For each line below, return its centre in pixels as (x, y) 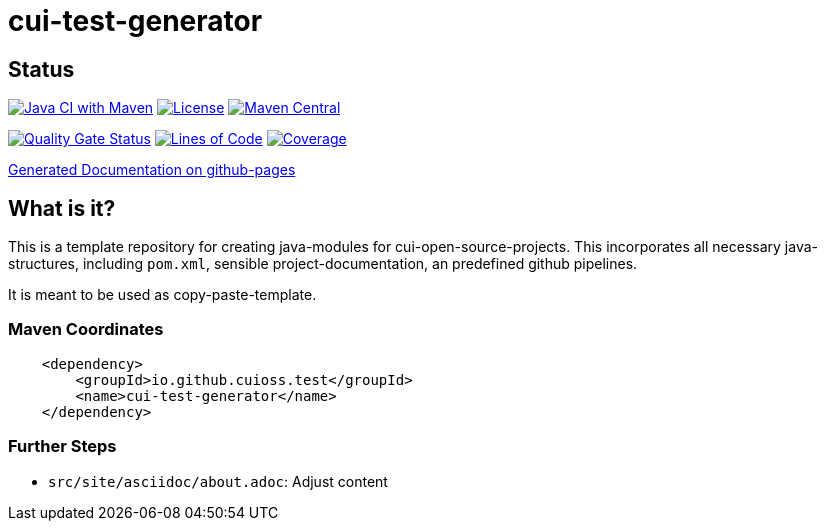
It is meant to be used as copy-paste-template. (162, 295)
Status (41, 69)
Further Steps (62, 446)
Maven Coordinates (86, 329)
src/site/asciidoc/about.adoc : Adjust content (218, 481)
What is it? (62, 208)
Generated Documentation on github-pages (152, 170)
